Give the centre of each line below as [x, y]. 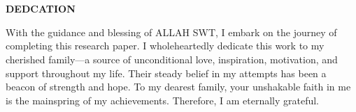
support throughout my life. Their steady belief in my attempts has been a [166, 73]
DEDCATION [41, 9]
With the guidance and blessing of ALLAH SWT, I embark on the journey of [171, 32]
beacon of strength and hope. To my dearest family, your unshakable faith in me [178, 87]
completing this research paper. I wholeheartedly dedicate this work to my [165, 46]
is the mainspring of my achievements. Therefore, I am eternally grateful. [163, 100]
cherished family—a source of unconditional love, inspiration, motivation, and [172, 59]
